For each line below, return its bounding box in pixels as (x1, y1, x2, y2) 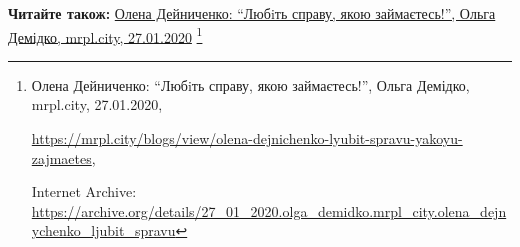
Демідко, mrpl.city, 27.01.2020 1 (8, 23, 203, 47)
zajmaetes (31, 147, 92, 168)
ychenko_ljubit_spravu (31, 220, 176, 241)
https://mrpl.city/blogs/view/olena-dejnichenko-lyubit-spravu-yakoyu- (31, 128, 463, 149)
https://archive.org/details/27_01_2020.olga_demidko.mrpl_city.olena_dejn (31, 200, 507, 221)
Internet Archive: (31, 181, 137, 202)
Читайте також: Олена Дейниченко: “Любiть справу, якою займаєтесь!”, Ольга (8, 3, 496, 23)
